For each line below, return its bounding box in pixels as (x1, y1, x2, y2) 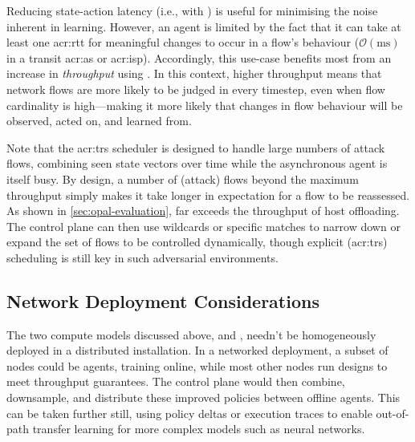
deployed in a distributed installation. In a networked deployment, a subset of (6, 342, 389, 359)
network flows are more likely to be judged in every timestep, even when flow (6, 80, 385, 97)
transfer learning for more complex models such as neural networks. (32, 420, 365, 437)
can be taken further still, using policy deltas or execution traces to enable (6, 404, 372, 421)
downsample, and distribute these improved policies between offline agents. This (6, 389, 401, 406)
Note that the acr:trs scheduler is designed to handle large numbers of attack (6, 139, 385, 156)
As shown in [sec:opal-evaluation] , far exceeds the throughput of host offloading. (6, 202, 400, 219)
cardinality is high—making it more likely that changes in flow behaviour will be (6, 96, 403, 113)
